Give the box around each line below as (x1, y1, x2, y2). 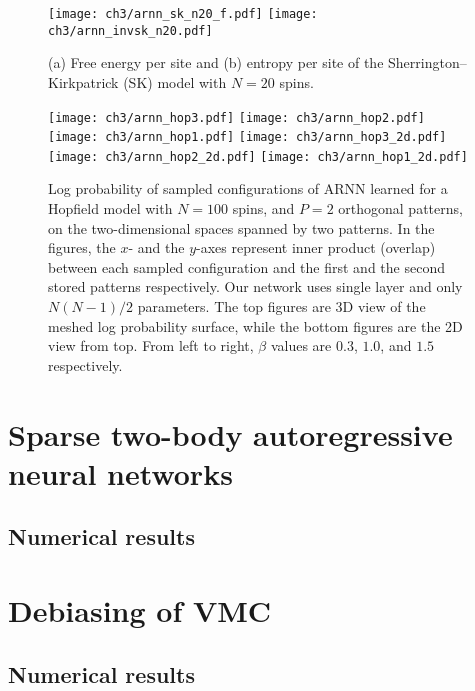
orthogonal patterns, (338, 198, 463, 219)
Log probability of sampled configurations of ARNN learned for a (48, 178, 448, 199)
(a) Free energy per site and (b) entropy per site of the (48, 52, 384, 73)
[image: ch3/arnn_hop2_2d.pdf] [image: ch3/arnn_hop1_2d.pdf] (48, 149, 468, 164)
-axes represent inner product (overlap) (196, 237, 436, 258)
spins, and (232, 198, 295, 219)
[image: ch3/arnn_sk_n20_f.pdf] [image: (48, 7, 318, 21)
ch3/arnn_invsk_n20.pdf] (48, 23, 213, 38)
